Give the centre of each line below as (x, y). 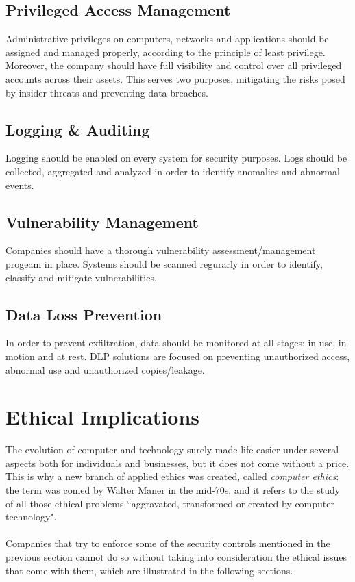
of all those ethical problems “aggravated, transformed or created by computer (170, 503)
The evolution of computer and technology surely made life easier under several (172, 450)
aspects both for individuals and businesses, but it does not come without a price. (177, 463)
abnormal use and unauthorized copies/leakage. (105, 369)
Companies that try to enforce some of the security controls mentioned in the (168, 543)
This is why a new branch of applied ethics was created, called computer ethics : (172, 476)
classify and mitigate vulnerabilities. (81, 277)
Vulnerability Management (102, 222)
